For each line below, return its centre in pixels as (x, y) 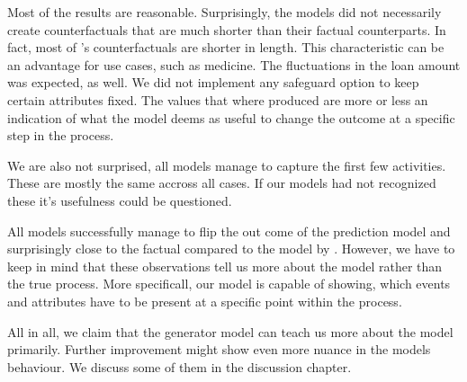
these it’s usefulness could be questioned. (120, 200)
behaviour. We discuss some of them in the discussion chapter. (180, 366)
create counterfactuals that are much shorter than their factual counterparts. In (227, 29)
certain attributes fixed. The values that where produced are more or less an (218, 99)
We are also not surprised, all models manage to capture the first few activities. (227, 165)
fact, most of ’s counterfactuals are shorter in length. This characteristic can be (226, 47)
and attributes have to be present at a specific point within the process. (205, 301)
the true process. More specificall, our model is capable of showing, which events (229, 284)
